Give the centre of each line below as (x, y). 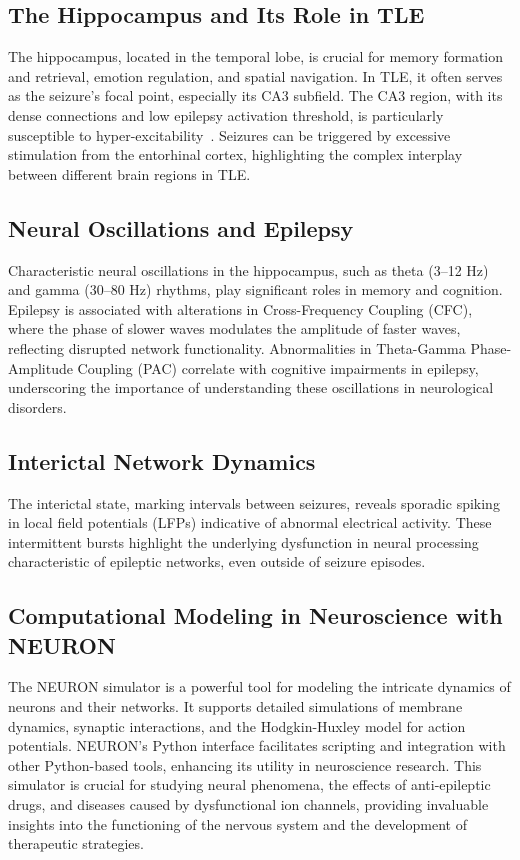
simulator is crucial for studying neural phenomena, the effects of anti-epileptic (249, 784)
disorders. (37, 406)
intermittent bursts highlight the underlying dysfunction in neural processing (243, 541)
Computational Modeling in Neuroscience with (255, 615)
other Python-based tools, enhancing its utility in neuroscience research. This (245, 764)
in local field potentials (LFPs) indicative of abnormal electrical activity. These (250, 522)
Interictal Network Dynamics (162, 460)
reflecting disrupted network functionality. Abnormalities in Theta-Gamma (237, 347)
